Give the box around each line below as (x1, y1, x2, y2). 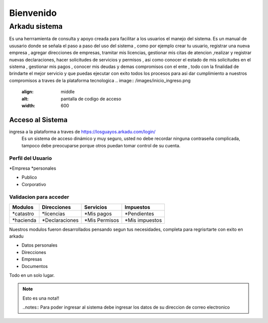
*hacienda (12, 216, 37, 223)
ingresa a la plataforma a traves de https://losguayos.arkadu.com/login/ (9, 129, 156, 134)
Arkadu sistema (9, 22, 63, 31)
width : (21, 102, 36, 109)
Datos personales (21, 242, 58, 248)
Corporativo (21, 181, 47, 187)
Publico (21, 174, 37, 181)
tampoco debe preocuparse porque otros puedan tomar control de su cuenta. (21, 142, 181, 148)
